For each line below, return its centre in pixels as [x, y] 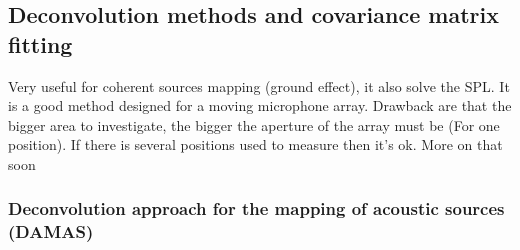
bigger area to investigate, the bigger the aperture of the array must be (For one [254, 124]
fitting [40, 43]
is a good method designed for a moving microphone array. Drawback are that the [260, 105]
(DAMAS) [51, 231]
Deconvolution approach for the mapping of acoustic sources [256, 208]
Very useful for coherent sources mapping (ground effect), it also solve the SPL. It [259, 85]
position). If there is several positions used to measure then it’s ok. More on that [255, 144]
